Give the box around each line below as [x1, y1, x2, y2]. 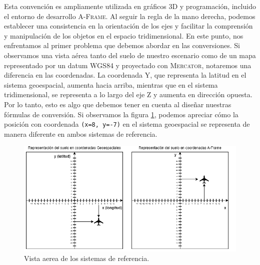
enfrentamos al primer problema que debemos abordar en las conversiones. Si [4, 40, 240, 51]
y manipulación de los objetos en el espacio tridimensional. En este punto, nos [4, 30, 243, 41]
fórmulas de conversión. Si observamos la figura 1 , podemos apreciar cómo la [4, 109, 238, 119]
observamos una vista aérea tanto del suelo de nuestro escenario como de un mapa [4, 50, 256, 60]
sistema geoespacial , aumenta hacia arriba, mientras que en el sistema [4, 79, 218, 90]
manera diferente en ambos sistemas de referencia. [4, 128, 157, 139]
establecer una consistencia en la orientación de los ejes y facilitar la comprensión [4, 21, 253, 31]
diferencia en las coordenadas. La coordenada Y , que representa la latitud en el [4, 70, 246, 80]
